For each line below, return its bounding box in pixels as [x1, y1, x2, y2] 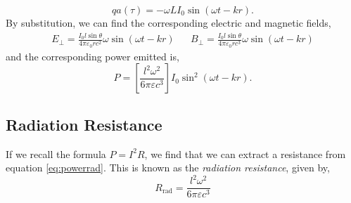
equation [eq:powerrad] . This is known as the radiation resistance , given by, [6, 160, 330, 175]
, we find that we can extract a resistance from [144, 146, 346, 161]
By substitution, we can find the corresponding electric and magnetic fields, [6, 15, 331, 30]
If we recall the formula [6, 146, 106, 161]
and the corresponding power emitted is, [6, 48, 179, 63]
